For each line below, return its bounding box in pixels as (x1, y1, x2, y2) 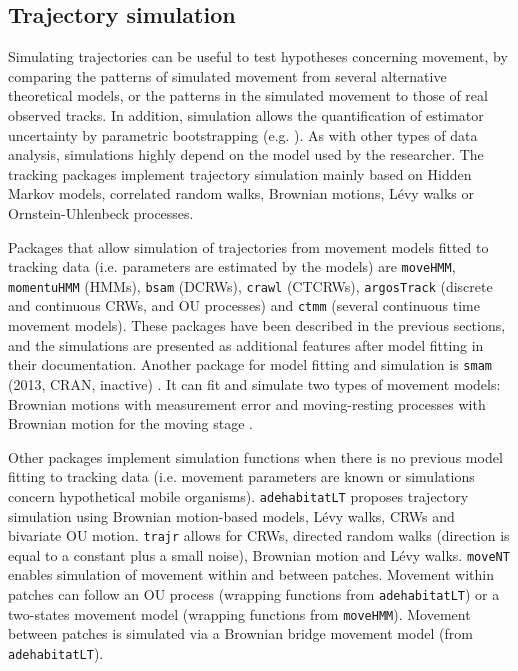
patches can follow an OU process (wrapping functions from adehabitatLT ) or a (8, 584, 500, 605)
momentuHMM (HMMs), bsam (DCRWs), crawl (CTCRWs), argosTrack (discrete (8, 275, 493, 296)
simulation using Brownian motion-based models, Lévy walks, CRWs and (8, 505, 455, 526)
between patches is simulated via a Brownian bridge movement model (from (8, 623, 473, 644)
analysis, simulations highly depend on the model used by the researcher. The (8, 144, 484, 165)
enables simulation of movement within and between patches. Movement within (8, 564, 494, 585)
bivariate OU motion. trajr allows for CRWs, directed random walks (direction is (8, 525, 510, 546)
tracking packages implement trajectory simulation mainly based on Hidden (8, 163, 472, 184)
